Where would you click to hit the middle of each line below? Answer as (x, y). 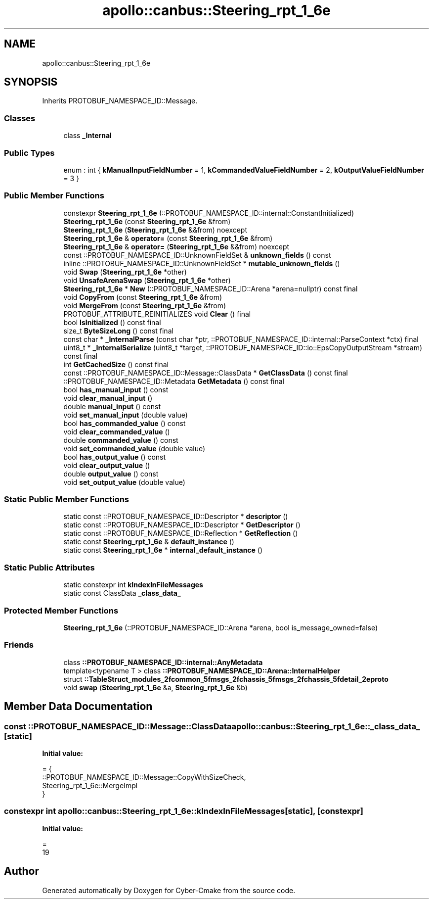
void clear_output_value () (107, 465)
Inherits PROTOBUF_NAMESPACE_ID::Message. (120, 101)
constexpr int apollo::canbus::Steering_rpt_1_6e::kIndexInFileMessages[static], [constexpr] (184, 811)
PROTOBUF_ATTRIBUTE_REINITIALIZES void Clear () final (157, 314)
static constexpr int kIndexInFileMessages (133, 585)
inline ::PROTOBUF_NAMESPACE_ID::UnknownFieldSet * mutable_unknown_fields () (202, 263)
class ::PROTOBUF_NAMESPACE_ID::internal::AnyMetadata (163, 662)
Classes (20, 118)
